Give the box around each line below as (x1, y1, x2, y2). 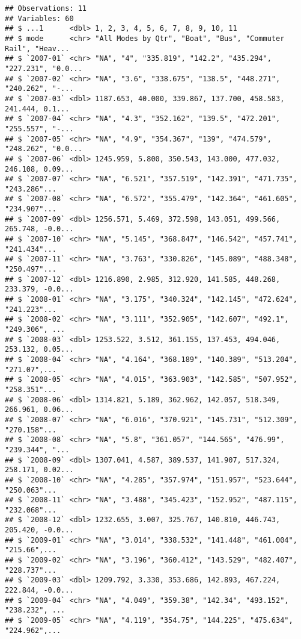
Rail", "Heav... (5, 44, 70, 53)
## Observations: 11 (5, 4, 87, 13)
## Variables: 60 (5, 14, 74, 23)
